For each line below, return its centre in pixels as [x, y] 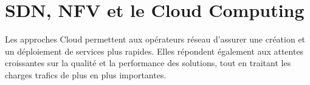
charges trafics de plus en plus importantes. [86, 74]
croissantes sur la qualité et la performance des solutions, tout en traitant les [148, 63]
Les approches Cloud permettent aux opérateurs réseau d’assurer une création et [155, 39]
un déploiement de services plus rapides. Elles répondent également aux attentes [154, 51]
